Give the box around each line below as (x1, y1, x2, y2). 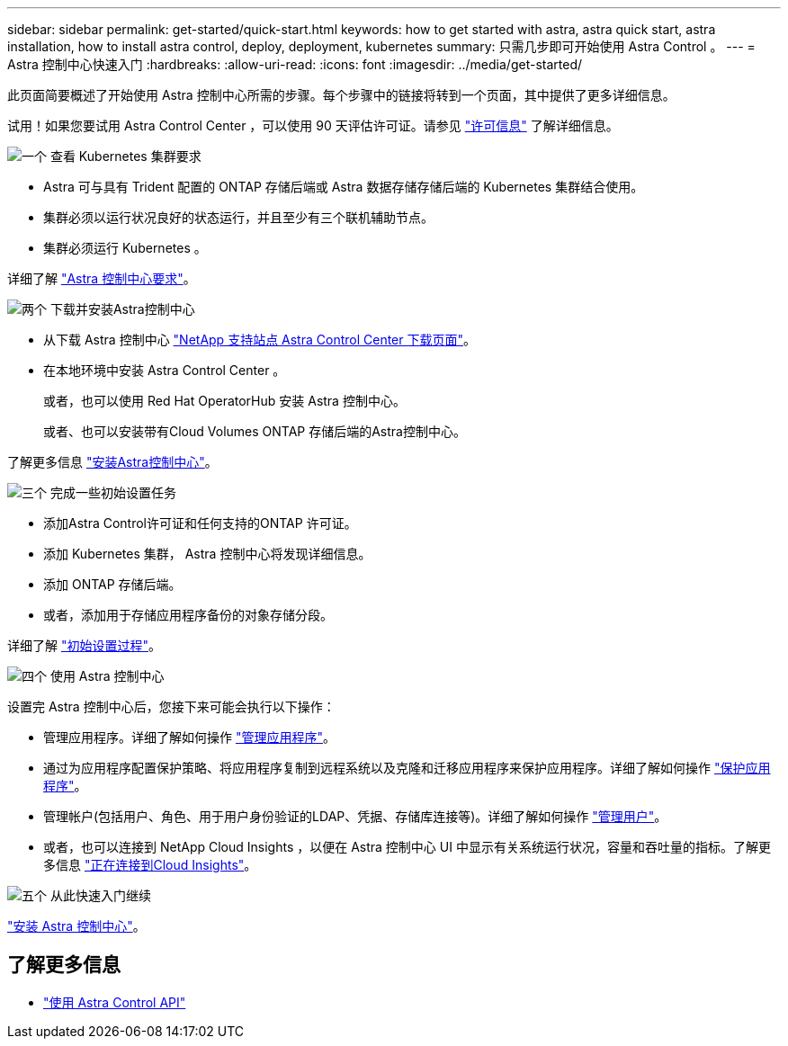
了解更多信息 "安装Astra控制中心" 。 (7, 454, 218, 469)
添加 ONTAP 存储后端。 (43, 577, 182, 592)
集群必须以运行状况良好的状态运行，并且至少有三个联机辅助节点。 (43, 210, 434, 225)
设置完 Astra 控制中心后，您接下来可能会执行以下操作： (7, 699, 336, 714)
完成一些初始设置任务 (49, 485, 176, 500)
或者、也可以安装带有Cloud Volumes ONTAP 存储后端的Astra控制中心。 (43, 424, 466, 439)
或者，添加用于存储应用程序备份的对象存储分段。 (43, 607, 333, 622)
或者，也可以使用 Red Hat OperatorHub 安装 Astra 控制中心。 (43, 393, 406, 408)
